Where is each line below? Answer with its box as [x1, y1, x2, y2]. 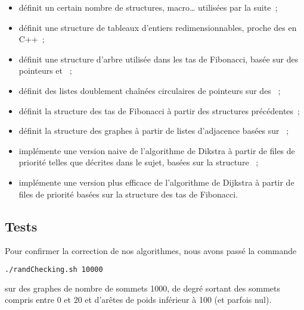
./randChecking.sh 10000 [5, 265, 103, 274]
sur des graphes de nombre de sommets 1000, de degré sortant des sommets [5, 281, 281, 294]
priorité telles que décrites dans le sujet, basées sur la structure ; [18, 156, 259, 168]
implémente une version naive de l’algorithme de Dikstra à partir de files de [18, 144, 295, 156]
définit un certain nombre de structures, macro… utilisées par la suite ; [18, 1, 278, 13]
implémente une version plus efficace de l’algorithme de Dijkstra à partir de [18, 176, 294, 188]
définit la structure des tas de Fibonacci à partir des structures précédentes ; [18, 104, 300, 117]
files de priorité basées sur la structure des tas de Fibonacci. [18, 187, 238, 200]
